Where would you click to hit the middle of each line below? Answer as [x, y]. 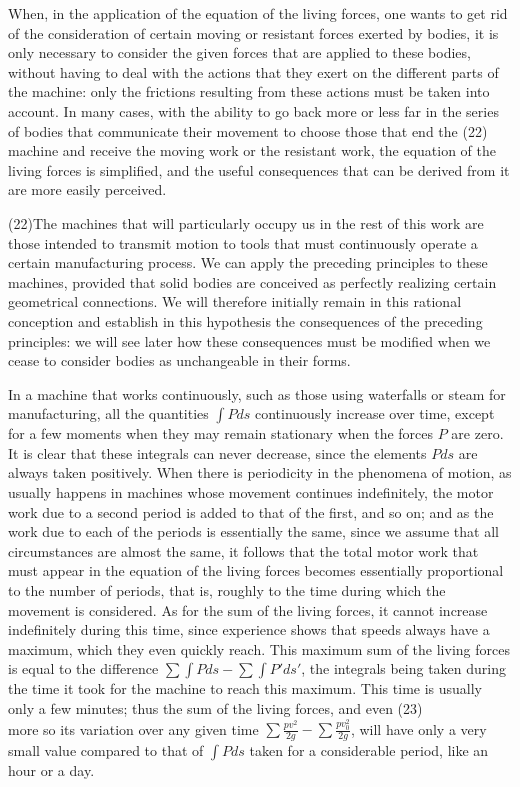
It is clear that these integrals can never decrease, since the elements [217, 452]
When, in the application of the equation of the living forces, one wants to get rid [258, 13]
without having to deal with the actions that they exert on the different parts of [253, 71]
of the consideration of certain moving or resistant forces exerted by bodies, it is [253, 32]
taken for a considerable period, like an [369, 750]
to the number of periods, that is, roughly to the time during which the [227, 590]
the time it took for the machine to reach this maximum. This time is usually [245, 688]
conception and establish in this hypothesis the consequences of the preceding [245, 320]
